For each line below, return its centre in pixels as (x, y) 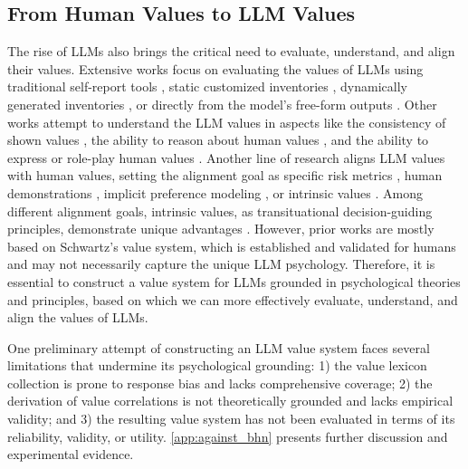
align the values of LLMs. (78, 317)
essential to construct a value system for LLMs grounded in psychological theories (234, 281)
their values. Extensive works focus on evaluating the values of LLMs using (215, 68)
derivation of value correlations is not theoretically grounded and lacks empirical (230, 401)
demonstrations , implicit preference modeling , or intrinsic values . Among (215, 192)
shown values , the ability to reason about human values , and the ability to (218, 140)
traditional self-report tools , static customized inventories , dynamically (207, 86)
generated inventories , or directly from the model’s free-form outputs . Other (222, 104)
